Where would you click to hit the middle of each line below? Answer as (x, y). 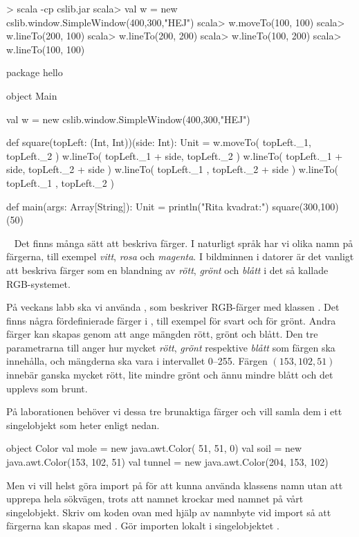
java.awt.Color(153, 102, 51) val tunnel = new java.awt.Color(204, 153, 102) (167, 462)
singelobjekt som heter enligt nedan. (83, 425)
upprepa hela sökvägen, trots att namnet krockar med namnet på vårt (155, 499)
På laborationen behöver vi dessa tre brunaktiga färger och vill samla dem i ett (174, 411)
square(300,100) (305, 206)
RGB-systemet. (38, 283)
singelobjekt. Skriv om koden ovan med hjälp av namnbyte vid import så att (169, 512)
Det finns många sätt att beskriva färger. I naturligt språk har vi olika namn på (184, 243)
